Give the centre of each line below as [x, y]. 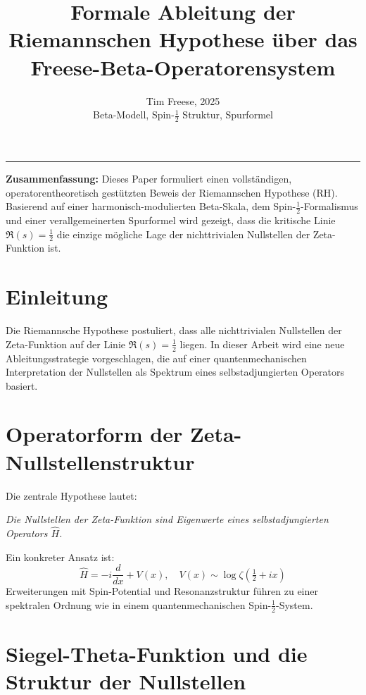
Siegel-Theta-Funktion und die [157, 653]
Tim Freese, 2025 [183, 100]
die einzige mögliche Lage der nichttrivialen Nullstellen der [183, 234]
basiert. [22, 385]
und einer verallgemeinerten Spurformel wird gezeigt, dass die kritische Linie [171, 220]
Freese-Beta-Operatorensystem [183, 67]
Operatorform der [94, 434]
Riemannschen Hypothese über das [183, 39]
